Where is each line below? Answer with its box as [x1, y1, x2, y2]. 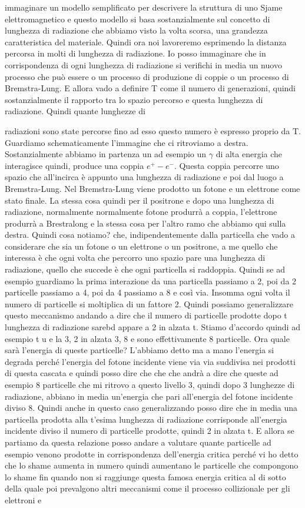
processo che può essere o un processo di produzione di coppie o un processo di [5, 70, 289, 82]
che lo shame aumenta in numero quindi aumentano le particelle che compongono [5, 459, 299, 472]
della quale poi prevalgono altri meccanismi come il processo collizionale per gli [5, 482, 290, 494]
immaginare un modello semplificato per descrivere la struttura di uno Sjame [5, 1, 283, 13]
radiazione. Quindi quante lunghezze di [5, 105, 145, 117]
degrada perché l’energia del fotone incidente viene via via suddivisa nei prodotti [5, 355, 296, 367]
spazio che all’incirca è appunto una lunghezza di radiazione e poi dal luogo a [5, 171, 284, 183]
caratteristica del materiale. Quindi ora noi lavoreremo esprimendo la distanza [5, 35, 287, 48]
